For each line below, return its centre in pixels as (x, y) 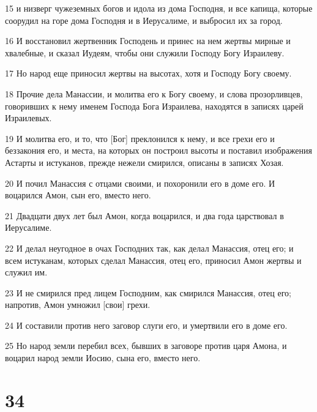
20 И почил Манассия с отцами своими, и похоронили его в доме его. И (140, 183)
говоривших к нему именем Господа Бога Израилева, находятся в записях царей (154, 106)
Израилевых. (28, 118)
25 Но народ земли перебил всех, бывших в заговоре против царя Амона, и (146, 346)
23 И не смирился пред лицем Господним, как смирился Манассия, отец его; (148, 292)
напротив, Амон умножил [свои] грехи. (78, 305)
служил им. (26, 272)
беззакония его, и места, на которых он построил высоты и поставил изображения (158, 150)
